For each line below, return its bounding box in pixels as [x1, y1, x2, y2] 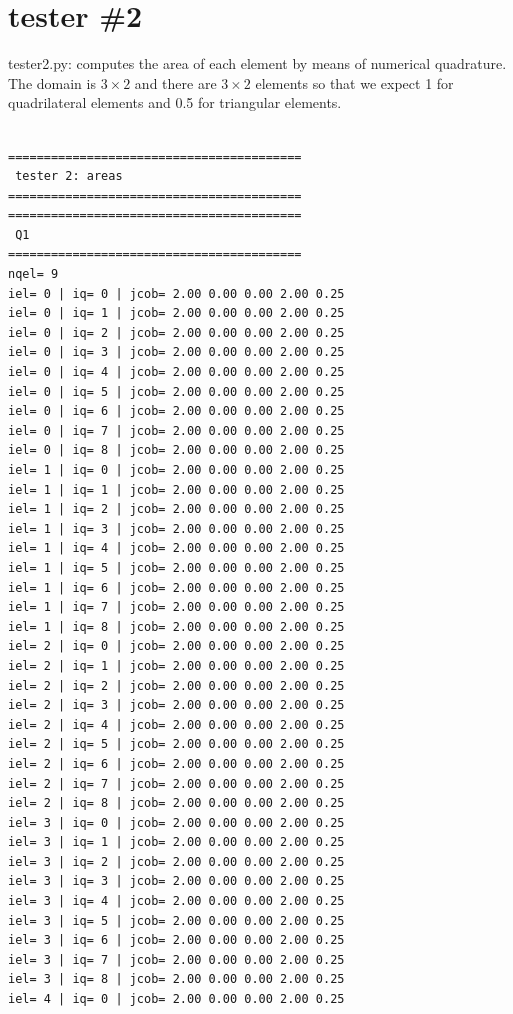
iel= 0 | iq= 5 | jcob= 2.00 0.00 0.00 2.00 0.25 [8, 384, 345, 399]
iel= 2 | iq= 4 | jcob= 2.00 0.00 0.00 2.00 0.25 [8, 717, 345, 732]
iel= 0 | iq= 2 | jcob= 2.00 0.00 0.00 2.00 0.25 [8, 325, 345, 340]
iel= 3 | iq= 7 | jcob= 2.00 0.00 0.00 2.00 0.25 [8, 952, 345, 967]
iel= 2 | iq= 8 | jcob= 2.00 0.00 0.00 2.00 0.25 [8, 796, 345, 811]
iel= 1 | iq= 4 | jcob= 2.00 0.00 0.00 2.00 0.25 [8, 541, 345, 556]
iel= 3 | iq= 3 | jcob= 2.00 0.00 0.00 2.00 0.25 [8, 874, 345, 889]
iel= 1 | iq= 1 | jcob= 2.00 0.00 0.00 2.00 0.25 [8, 482, 345, 497]
